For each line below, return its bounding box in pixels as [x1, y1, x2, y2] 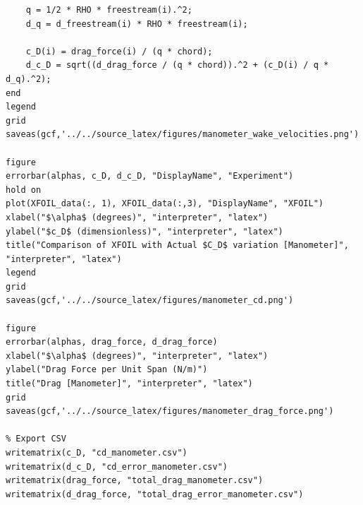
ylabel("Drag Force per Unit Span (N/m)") [6, 364, 208, 375]
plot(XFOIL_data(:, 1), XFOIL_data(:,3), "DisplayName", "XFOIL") [6, 198, 324, 209]
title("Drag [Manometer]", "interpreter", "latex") [6, 379, 253, 389]
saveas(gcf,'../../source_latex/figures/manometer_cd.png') [6, 295, 294, 306]
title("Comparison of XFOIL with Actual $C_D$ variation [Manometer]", [6, 240, 349, 251]
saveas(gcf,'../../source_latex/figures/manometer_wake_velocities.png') [6, 129, 359, 140]
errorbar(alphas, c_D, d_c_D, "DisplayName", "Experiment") [6, 171, 294, 182]
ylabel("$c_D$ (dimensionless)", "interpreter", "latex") [6, 226, 283, 237]
